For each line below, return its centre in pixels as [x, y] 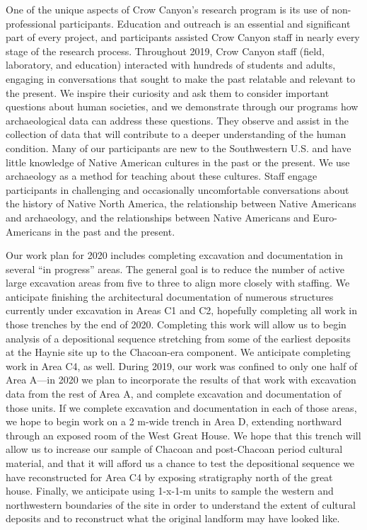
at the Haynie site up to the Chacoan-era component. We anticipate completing [178, 352]
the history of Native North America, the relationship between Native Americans [181, 203]
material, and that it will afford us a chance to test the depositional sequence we [180, 463]
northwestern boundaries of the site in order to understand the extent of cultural [181, 504]
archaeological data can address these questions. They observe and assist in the [177, 120]
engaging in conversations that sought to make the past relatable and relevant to [181, 78]
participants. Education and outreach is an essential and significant [205, 23]
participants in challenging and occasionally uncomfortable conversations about [177, 189]
